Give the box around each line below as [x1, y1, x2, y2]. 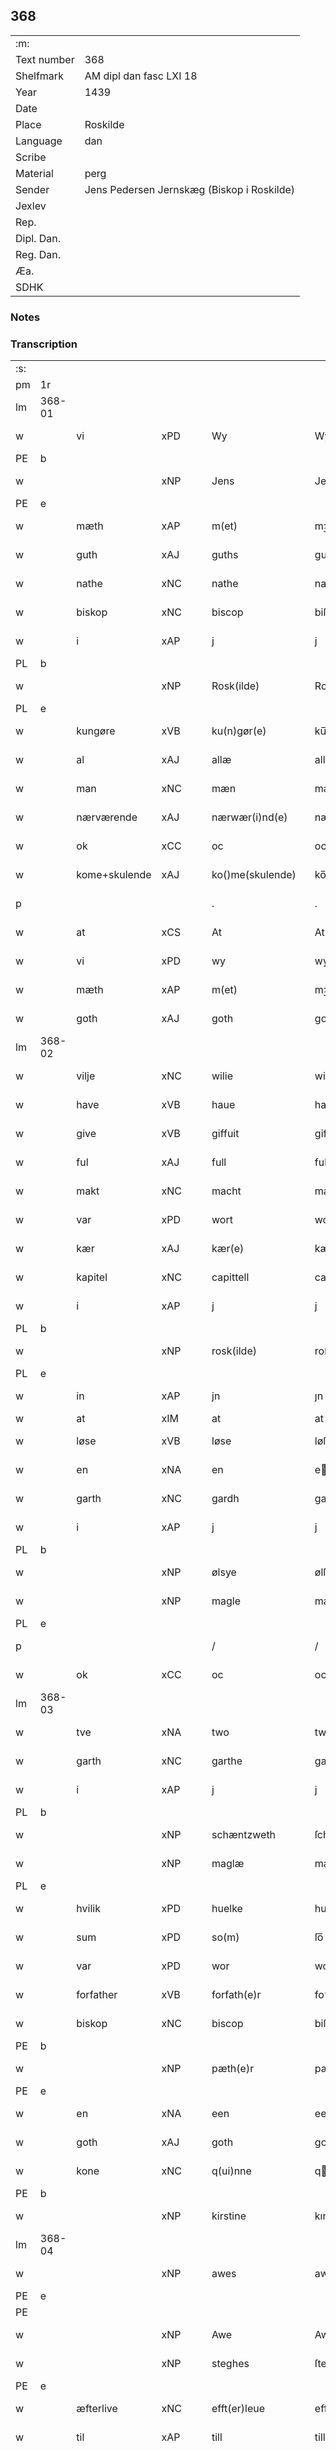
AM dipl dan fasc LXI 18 [84, 69, 198, 83]
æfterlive [76, 2402, 118, 2416]
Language [15, 134, 63, 148]
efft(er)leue [211, 2402, 266, 2416]
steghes [211, 2357, 250, 2371]
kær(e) [211, 1242, 245, 1256]
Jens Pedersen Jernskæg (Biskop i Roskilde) [84, 182, 296, 196]
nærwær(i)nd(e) [211, 810, 288, 824]
